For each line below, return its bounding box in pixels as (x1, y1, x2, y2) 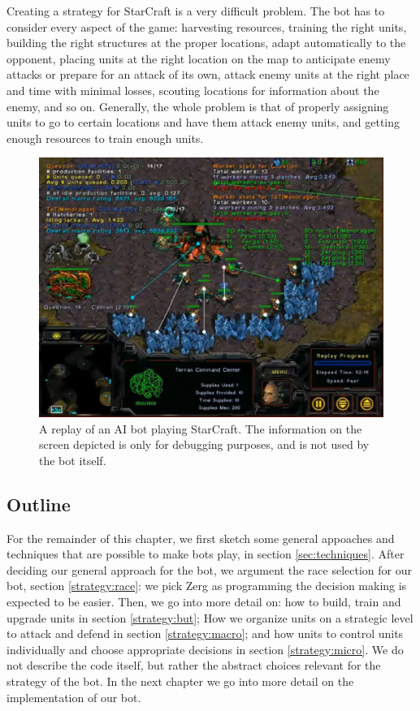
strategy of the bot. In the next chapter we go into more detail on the (6, 672, 354, 689)
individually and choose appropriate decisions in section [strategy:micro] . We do (6, 640, 404, 657)
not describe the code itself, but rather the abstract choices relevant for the (6, 657, 381, 674)
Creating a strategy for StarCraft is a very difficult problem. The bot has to (6, 2, 385, 19)
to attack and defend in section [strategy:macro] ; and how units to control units (6, 625, 404, 642)
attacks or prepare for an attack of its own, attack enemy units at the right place (6, 66, 409, 83)
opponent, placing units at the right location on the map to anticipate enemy (6, 50, 391, 67)
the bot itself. (39, 451, 106, 468)
